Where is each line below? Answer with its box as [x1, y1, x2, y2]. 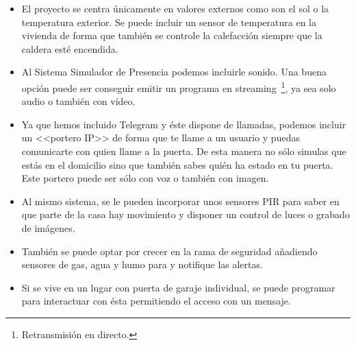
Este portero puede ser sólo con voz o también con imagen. [21, 171, 269, 185]
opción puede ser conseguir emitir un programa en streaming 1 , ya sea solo [21, 78, 336, 95]
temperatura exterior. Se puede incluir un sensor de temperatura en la [21, 14, 317, 29]
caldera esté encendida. [21, 41, 118, 56]
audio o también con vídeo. [21, 94, 136, 108]
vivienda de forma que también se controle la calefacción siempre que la [21, 28, 322, 43]
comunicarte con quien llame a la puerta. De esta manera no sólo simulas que [21, 144, 346, 158]
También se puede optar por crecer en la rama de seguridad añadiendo [21, 243, 318, 258]
